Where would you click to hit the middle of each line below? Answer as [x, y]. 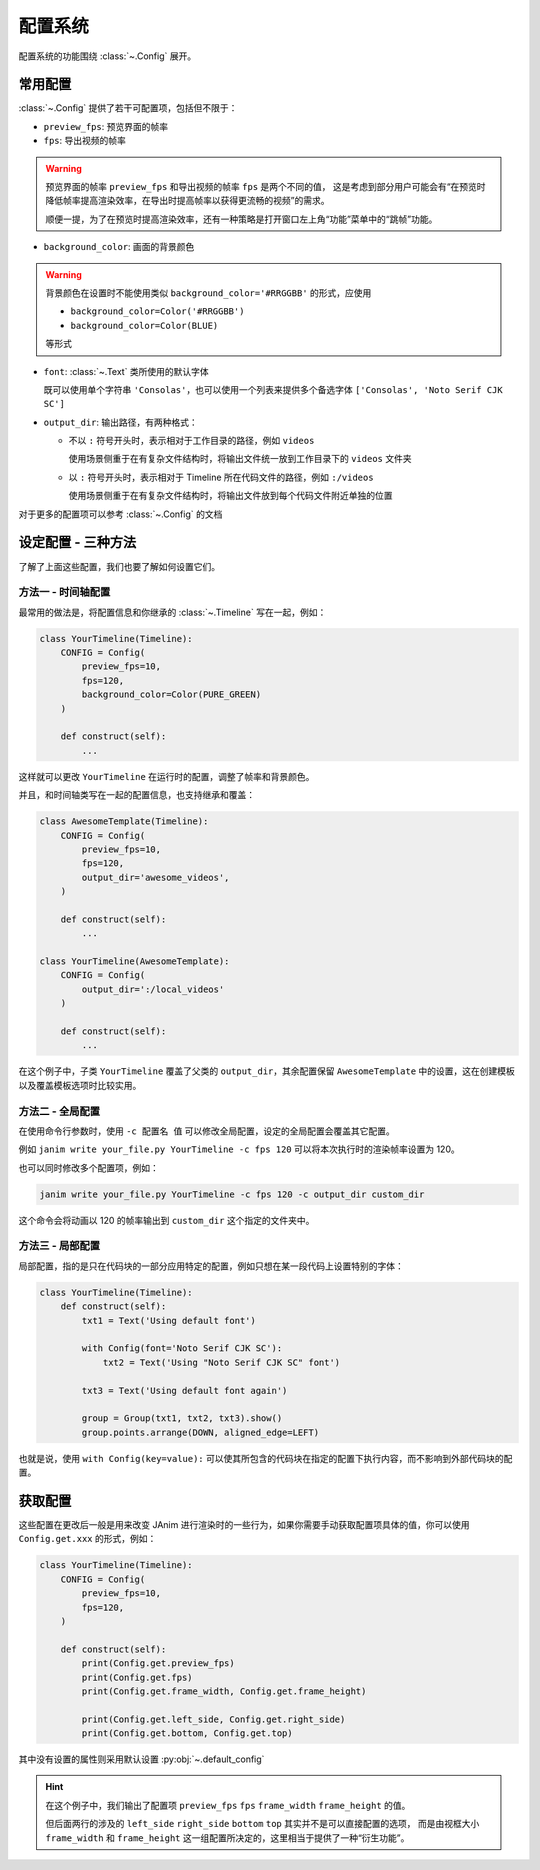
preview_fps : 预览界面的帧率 [106, 126]
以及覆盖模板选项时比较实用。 [80, 1085]
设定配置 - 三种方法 [77, 542]
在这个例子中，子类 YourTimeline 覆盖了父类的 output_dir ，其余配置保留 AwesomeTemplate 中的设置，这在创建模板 [266, 1071]
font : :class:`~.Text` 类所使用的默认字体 [126, 371]
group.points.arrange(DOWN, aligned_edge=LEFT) [200, 1432]
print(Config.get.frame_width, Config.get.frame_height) [224, 1691]
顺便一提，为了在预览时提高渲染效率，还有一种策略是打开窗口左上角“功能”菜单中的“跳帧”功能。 [241, 219]
